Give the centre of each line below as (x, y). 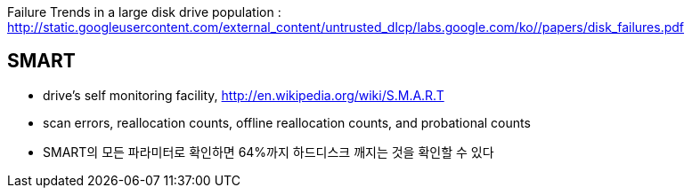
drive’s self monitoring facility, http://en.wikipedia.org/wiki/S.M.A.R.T (244, 95)
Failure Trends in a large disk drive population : (144, 12)
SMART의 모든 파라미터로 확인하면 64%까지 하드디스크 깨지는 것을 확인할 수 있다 (269, 152)
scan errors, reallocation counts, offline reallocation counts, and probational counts (287, 122)
